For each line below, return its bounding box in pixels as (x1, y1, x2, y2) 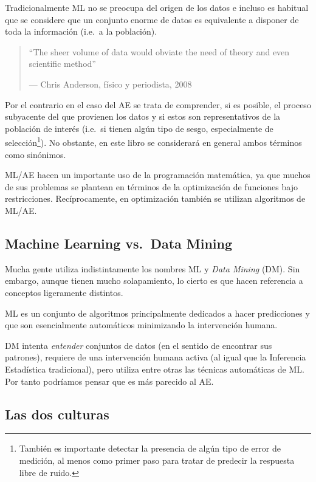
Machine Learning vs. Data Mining (5, 233, 233, 252)
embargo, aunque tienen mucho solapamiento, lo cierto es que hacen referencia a (5, 274, 303, 287)
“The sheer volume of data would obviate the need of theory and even (29, 45, 290, 58)
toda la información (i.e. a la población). (5, 25, 157, 38)
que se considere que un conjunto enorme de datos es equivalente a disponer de (5, 13, 299, 26)
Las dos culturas (5, 404, 109, 423)
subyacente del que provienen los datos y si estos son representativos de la (5, 110, 281, 123)
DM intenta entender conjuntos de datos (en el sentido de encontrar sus (5, 339, 272, 351)
